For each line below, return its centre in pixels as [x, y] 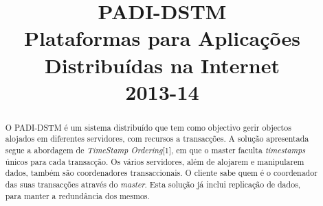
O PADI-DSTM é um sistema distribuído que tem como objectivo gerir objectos [148, 127]
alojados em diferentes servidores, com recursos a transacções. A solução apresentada [157, 139]
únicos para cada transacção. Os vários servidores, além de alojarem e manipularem [155, 161]
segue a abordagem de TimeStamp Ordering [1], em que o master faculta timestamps [155, 150]
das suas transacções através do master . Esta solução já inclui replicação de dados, [153, 184]
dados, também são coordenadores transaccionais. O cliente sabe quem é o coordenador [161, 173]
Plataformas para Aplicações [162, 38]
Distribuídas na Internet [162, 65]
